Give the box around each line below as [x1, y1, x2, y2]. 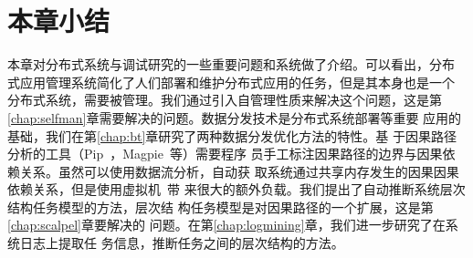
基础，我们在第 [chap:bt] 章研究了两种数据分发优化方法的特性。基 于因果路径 [7, 126, 457, 145]
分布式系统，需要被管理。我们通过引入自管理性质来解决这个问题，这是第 [7, 90, 442, 109]
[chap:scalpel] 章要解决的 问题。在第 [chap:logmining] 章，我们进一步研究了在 [7, 215, 446, 234]
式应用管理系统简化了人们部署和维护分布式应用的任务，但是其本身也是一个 [7, 72, 455, 91]
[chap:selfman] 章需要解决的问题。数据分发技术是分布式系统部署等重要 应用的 [7, 108, 462, 127]
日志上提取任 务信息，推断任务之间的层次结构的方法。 [19, 233, 344, 253]
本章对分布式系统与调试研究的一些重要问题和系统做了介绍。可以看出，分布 [7, 55, 455, 74]
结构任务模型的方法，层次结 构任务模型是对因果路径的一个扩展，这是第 [7, 197, 434, 216]
